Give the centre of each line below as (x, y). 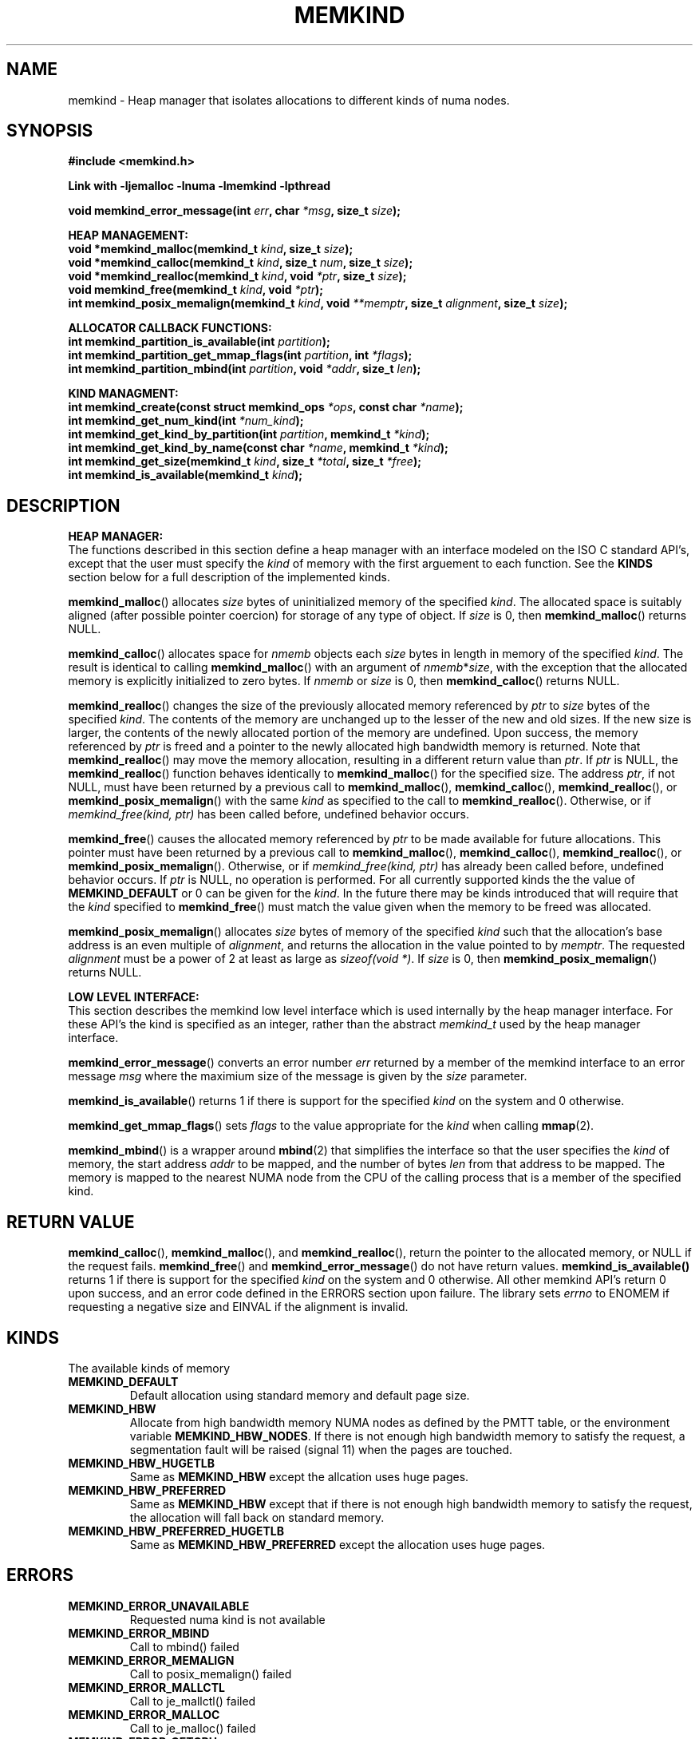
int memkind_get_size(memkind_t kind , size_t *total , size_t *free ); (245, 461)
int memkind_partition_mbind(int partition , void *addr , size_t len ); (245, 369)
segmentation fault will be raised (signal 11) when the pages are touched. (321, 1449)
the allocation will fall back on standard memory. (257, 1517)
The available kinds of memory (149, 1368)
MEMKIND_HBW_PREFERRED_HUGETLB (176, 1531)
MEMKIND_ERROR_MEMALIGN (151, 1660)
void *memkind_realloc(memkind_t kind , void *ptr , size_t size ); (237, 276)
